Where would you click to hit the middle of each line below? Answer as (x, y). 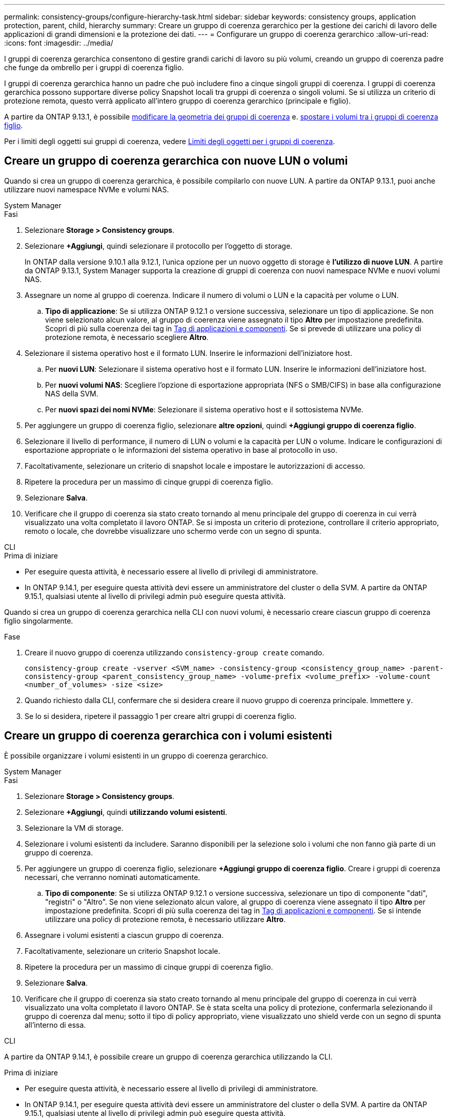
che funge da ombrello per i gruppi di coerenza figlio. (94, 67)
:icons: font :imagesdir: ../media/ (59, 43)
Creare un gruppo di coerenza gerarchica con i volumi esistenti (168, 736)
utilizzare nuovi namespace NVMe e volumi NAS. (87, 189)
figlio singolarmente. (39, 621)
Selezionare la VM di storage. (74, 828)
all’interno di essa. (55, 1025)
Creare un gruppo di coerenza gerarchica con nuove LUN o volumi (176, 161)
